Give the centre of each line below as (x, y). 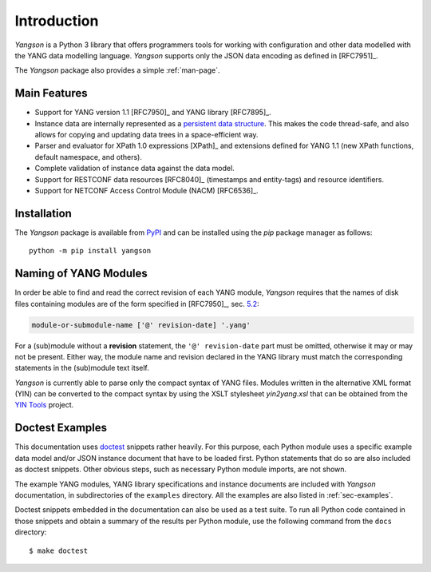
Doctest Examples (61, 428)
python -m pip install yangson (90, 251)
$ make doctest (59, 550)
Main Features (51, 93)
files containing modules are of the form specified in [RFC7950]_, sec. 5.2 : (137, 304)
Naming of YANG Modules (81, 274)
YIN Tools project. (44, 405)
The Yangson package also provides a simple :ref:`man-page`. (117, 70)
